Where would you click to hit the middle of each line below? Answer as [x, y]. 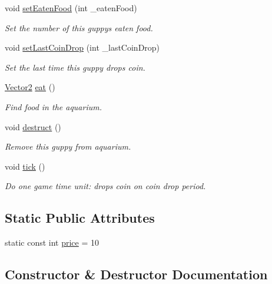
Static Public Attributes [80, 218]
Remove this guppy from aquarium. [68, 146]
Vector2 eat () [30, 87]
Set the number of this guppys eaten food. [79, 27]
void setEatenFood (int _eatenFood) [71, 8]
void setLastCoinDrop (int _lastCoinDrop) [82, 47]
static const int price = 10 [52, 242]
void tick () [25, 166]
